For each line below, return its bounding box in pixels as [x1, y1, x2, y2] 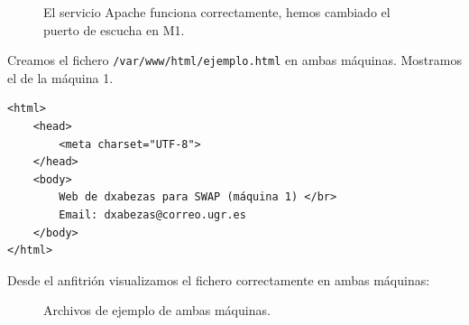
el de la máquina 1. [7, 68, 114, 87]
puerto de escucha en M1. [43, 20, 185, 39]
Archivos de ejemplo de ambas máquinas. [43, 301, 271, 320]
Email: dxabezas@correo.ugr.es [59, 209, 246, 221]
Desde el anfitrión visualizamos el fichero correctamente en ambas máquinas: [7, 270, 430, 289]
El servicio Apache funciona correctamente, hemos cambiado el [43, 3, 391, 21]
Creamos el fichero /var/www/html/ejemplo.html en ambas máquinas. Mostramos [7, 51, 462, 70]
